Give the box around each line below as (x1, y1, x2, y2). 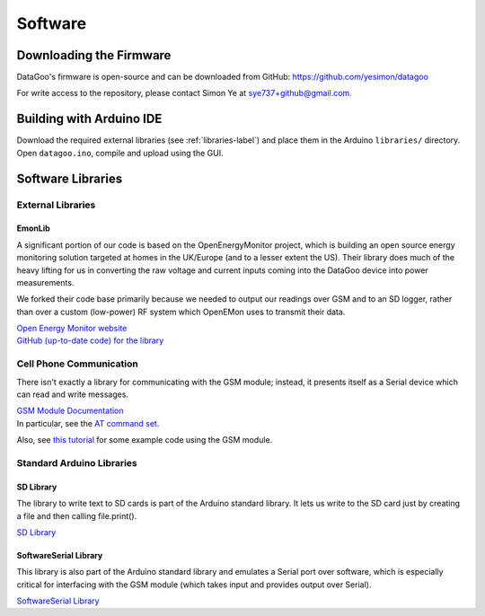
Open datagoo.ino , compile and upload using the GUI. (16, 147, 224, 158)
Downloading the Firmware (16, 48, 172, 63)
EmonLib (16, 223, 51, 233)
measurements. (16, 277, 75, 287)
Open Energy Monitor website (16, 323, 128, 334)
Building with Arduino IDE (16, 111, 163, 127)
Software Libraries (16, 171, 123, 186)
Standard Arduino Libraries (16, 456, 138, 469)
